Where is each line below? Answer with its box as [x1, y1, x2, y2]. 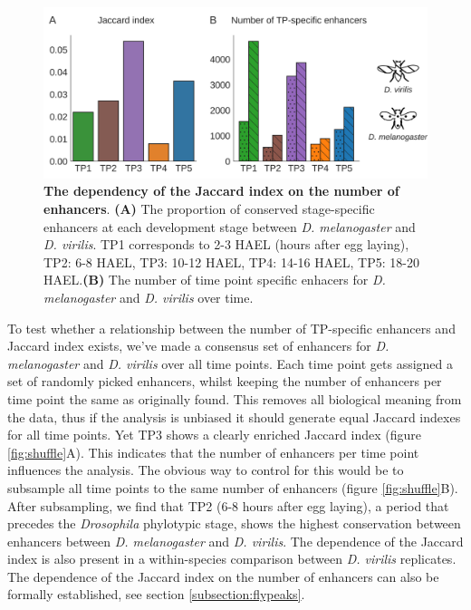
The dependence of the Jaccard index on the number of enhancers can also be [7, 566, 439, 586]
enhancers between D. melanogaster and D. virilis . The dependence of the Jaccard [7, 531, 464, 550]
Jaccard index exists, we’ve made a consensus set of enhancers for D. [7, 336, 389, 355]
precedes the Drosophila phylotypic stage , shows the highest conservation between [7, 514, 461, 533]
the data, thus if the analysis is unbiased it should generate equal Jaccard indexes [7, 407, 461, 426]
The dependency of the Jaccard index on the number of [43, 181, 399, 200]
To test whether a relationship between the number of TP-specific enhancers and [7, 318, 456, 337]
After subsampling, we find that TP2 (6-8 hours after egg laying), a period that [7, 496, 449, 515]
